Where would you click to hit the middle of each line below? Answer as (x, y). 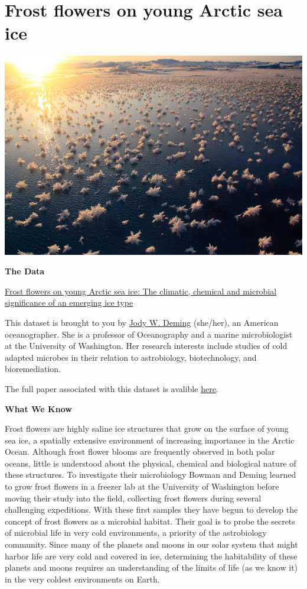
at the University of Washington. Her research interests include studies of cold (146, 346)
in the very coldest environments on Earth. (82, 579)
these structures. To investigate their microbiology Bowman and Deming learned (151, 475)
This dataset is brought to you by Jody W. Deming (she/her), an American (142, 322)
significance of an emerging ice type (69, 302)
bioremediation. (33, 369)
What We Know (38, 408)
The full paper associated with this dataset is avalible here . (112, 388)
